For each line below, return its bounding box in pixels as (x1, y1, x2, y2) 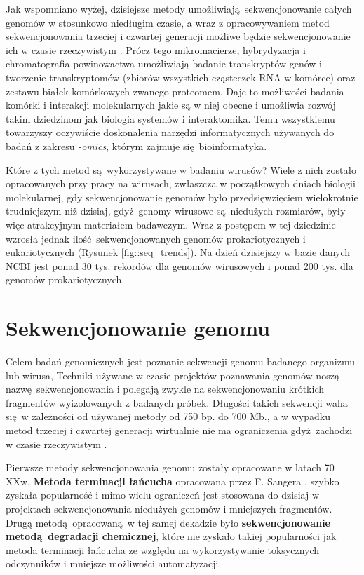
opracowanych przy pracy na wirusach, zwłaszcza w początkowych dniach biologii (6, 176, 356, 191)
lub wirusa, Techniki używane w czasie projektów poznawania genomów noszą (6, 367, 339, 382)
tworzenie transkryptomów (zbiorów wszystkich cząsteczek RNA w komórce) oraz (6, 69, 356, 84)
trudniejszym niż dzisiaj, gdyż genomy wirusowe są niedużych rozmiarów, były (6, 203, 346, 218)
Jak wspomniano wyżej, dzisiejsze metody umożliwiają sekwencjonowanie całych (6, 1, 352, 15)
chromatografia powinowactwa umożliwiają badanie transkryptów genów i (6, 56, 322, 71)
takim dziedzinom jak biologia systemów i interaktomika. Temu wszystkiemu (6, 111, 335, 126)
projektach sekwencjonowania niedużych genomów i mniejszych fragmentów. (6, 501, 332, 515)
